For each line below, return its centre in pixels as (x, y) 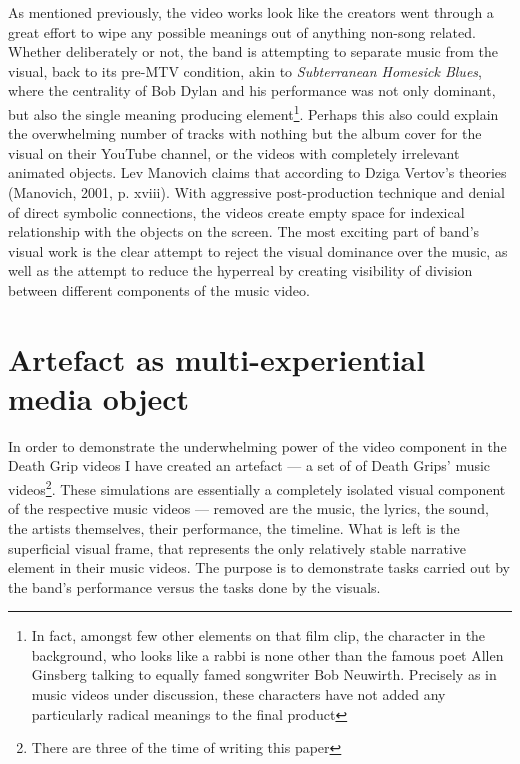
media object (99, 397)
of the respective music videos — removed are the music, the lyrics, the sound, (248, 508)
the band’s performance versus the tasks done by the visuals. (194, 586)
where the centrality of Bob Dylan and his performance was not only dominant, (252, 90)
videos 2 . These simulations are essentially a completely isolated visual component (257, 487)
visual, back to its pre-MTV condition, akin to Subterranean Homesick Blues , (245, 70)
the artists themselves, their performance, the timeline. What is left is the (234, 527)
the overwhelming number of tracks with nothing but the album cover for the (245, 133)
